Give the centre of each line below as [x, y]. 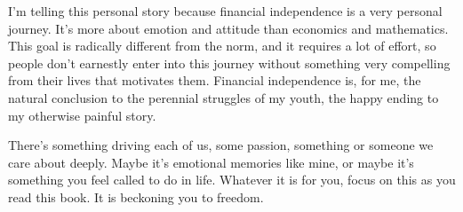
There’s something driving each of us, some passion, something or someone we [221, 145]
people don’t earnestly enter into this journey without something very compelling [229, 63]
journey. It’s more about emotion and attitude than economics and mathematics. [228, 28]
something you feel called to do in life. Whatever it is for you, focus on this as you [232, 180]
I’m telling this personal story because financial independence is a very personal [225, 11]
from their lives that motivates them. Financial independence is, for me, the [215, 80]
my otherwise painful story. [82, 115]
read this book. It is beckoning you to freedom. [136, 196]
